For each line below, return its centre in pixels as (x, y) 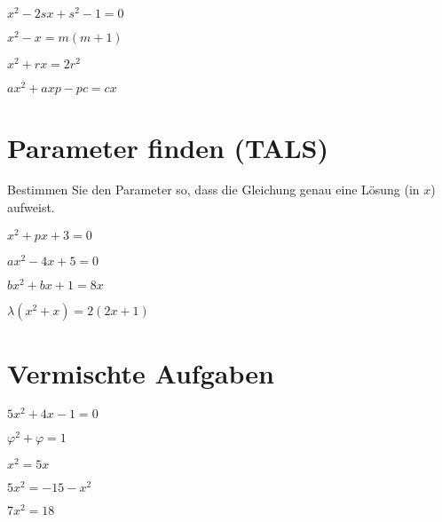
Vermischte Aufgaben (141, 373)
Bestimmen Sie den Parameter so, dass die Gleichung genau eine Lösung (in (213, 190)
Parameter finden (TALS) (168, 147)
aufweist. (31, 207)
